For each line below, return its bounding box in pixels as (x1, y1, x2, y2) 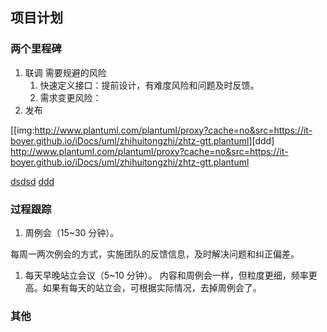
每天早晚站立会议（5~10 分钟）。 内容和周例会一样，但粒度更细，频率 (24, 269, 309, 281)
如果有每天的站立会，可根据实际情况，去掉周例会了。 (42, 281, 262, 293)
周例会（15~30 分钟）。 (24, 226, 120, 238)
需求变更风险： (39, 91, 102, 103)
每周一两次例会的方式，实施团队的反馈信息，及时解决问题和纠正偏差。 (10, 248, 300, 260)
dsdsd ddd (10, 175, 55, 187)
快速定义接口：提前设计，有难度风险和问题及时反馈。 (39, 79, 260, 91)
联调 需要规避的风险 (24, 66, 107, 78)
